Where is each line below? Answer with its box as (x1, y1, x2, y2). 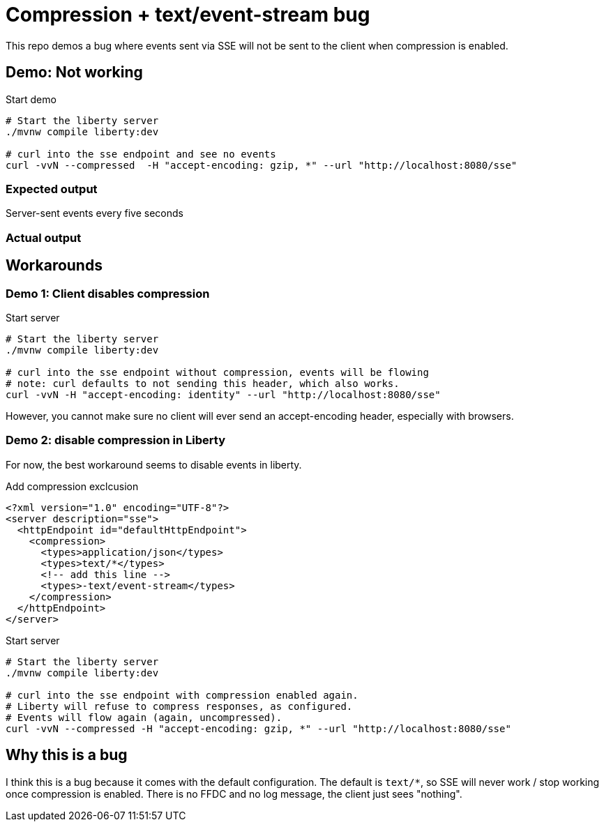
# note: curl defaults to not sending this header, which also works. (6, 377, 400, 389)
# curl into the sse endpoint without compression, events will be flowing (6, 366, 429, 378)
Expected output (6, 181, 98, 196)
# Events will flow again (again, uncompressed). (6, 711, 282, 723)
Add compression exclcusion (6, 480, 139, 492)
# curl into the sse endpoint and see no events (6, 148, 276, 160)
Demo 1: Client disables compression (6, 286, 210, 301)
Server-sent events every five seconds (6, 207, 183, 220)
